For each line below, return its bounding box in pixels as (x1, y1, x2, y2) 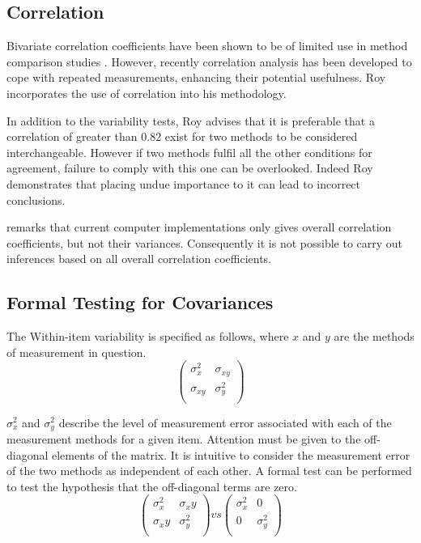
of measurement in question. (6, 343, 147, 360)
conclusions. (6, 191, 66, 208)
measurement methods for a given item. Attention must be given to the (6, 430, 361, 447)
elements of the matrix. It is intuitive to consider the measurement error (52, 446, 410, 463)
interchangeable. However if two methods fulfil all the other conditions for (6, 143, 372, 160)
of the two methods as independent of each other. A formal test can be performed (6, 462, 412, 479)
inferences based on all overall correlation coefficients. (6, 250, 272, 267)
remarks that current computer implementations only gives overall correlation (6, 218, 392, 235)
